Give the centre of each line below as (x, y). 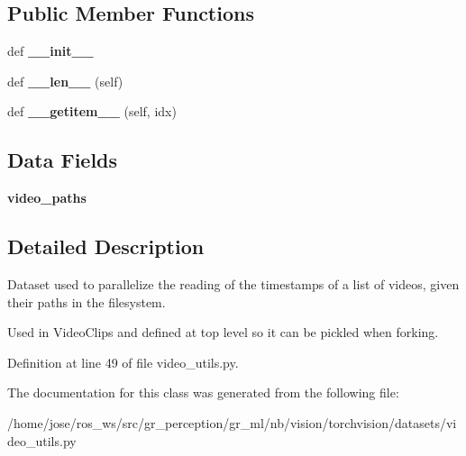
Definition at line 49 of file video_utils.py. (123, 362)
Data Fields (63, 160)
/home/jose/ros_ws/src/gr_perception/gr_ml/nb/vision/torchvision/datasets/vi (232, 422)
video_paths (47, 198)
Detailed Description (106, 246)
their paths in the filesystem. (87, 301)
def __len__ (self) (65, 81)
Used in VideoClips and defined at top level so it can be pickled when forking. (223, 332)
